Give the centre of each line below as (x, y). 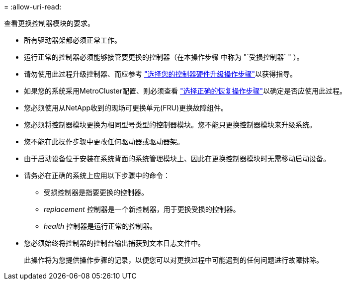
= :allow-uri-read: (33, 7)
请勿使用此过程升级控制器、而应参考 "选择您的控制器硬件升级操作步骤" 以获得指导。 (160, 74)
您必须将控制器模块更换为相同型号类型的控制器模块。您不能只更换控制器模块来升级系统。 (170, 125)
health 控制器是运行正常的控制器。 (100, 226)
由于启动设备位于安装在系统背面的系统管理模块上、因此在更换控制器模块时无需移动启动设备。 (177, 158)
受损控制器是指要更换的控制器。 (96, 192)
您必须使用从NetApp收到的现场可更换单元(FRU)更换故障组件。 (126, 108)
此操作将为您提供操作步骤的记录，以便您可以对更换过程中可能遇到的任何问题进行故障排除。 (173, 260)
